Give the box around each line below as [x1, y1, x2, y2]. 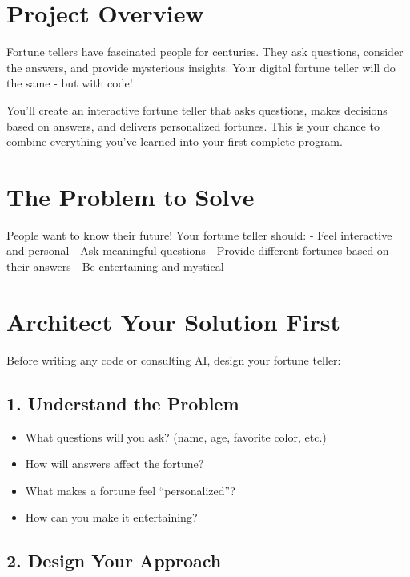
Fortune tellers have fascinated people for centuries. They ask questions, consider [6, 43, 404, 60]
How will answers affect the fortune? [25, 455, 204, 472]
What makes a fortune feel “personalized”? [25, 482, 235, 498]
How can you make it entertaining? [25, 509, 198, 526]
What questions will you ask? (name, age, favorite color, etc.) [25, 428, 327, 445]
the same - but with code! [6, 75, 133, 91]
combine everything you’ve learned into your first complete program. [6, 133, 343, 150]
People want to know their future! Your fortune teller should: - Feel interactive [6, 226, 392, 243]
